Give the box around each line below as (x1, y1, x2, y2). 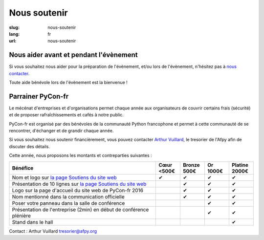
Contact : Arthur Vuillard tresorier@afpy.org (9, 228, 97, 234)
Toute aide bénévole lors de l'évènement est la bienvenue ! (9, 80, 128, 86)
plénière (12, 212, 31, 219)
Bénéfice (12, 164, 34, 171)
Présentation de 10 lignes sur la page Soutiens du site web (12, 180, 147, 187)
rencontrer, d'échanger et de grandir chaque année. (9, 128, 114, 134)
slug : (9, 24, 20, 30)
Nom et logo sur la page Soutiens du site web (12, 174, 117, 181)
